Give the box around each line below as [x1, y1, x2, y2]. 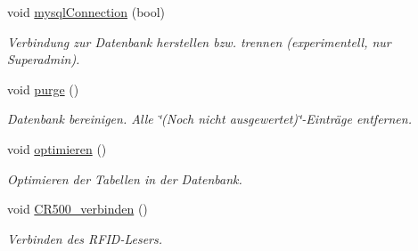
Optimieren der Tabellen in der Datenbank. [7, 169, 242, 188]
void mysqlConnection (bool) [7, 3, 166, 20]
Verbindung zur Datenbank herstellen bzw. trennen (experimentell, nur [7, 32, 391, 51]
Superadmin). [7, 50, 80, 69]
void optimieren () [7, 139, 107, 158]
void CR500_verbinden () [7, 199, 148, 218]
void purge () [7, 79, 79, 98]
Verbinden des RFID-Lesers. [7, 229, 163, 247]
